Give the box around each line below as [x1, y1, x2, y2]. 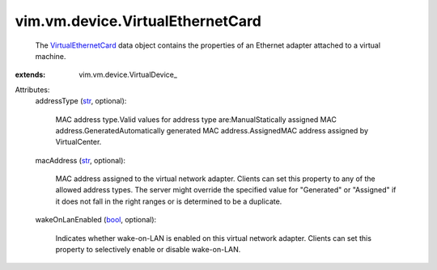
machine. [35, 51, 66, 61]
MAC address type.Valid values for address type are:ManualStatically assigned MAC [55, 114, 337, 124]
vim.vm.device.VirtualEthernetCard [15, 12, 262, 30]
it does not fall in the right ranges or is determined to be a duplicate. [55, 196, 282, 206]
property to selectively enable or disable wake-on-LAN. [55, 245, 241, 255]
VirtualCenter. [55, 137, 102, 147]
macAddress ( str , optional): [35, 155, 125, 165]
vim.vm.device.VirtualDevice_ [78, 70, 178, 80]
